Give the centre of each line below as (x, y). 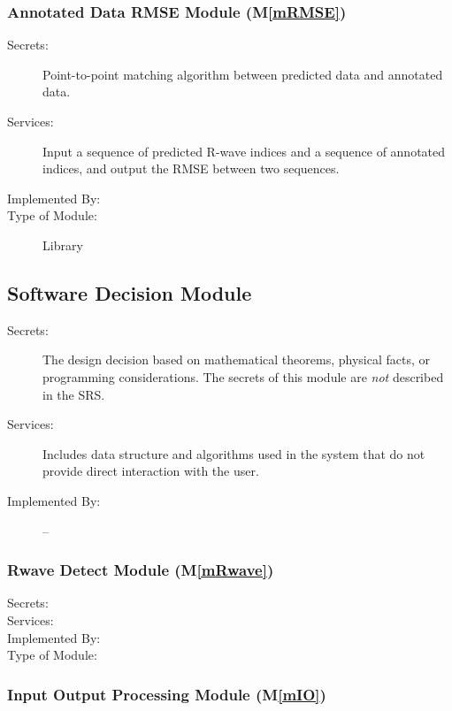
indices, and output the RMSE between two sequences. (191, 168)
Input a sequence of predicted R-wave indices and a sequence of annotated (244, 151)
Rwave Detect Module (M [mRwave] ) (141, 570)
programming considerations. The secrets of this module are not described (243, 376)
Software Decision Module (130, 292)
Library (63, 245)
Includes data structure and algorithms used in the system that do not (234, 453)
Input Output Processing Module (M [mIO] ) (167, 694)
